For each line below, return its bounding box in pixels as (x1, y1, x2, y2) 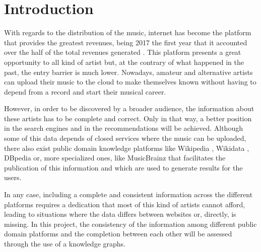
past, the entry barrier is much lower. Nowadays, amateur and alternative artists (4, 66, 253, 77)
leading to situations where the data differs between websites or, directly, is (4, 209, 236, 219)
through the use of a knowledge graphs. (4, 238, 125, 248)
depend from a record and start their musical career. (4, 86, 166, 97)
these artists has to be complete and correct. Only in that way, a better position (4, 113, 252, 123)
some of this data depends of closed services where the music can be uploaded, (4, 133, 246, 143)
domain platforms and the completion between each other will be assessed (4, 228, 232, 239)
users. (4, 172, 22, 183)
